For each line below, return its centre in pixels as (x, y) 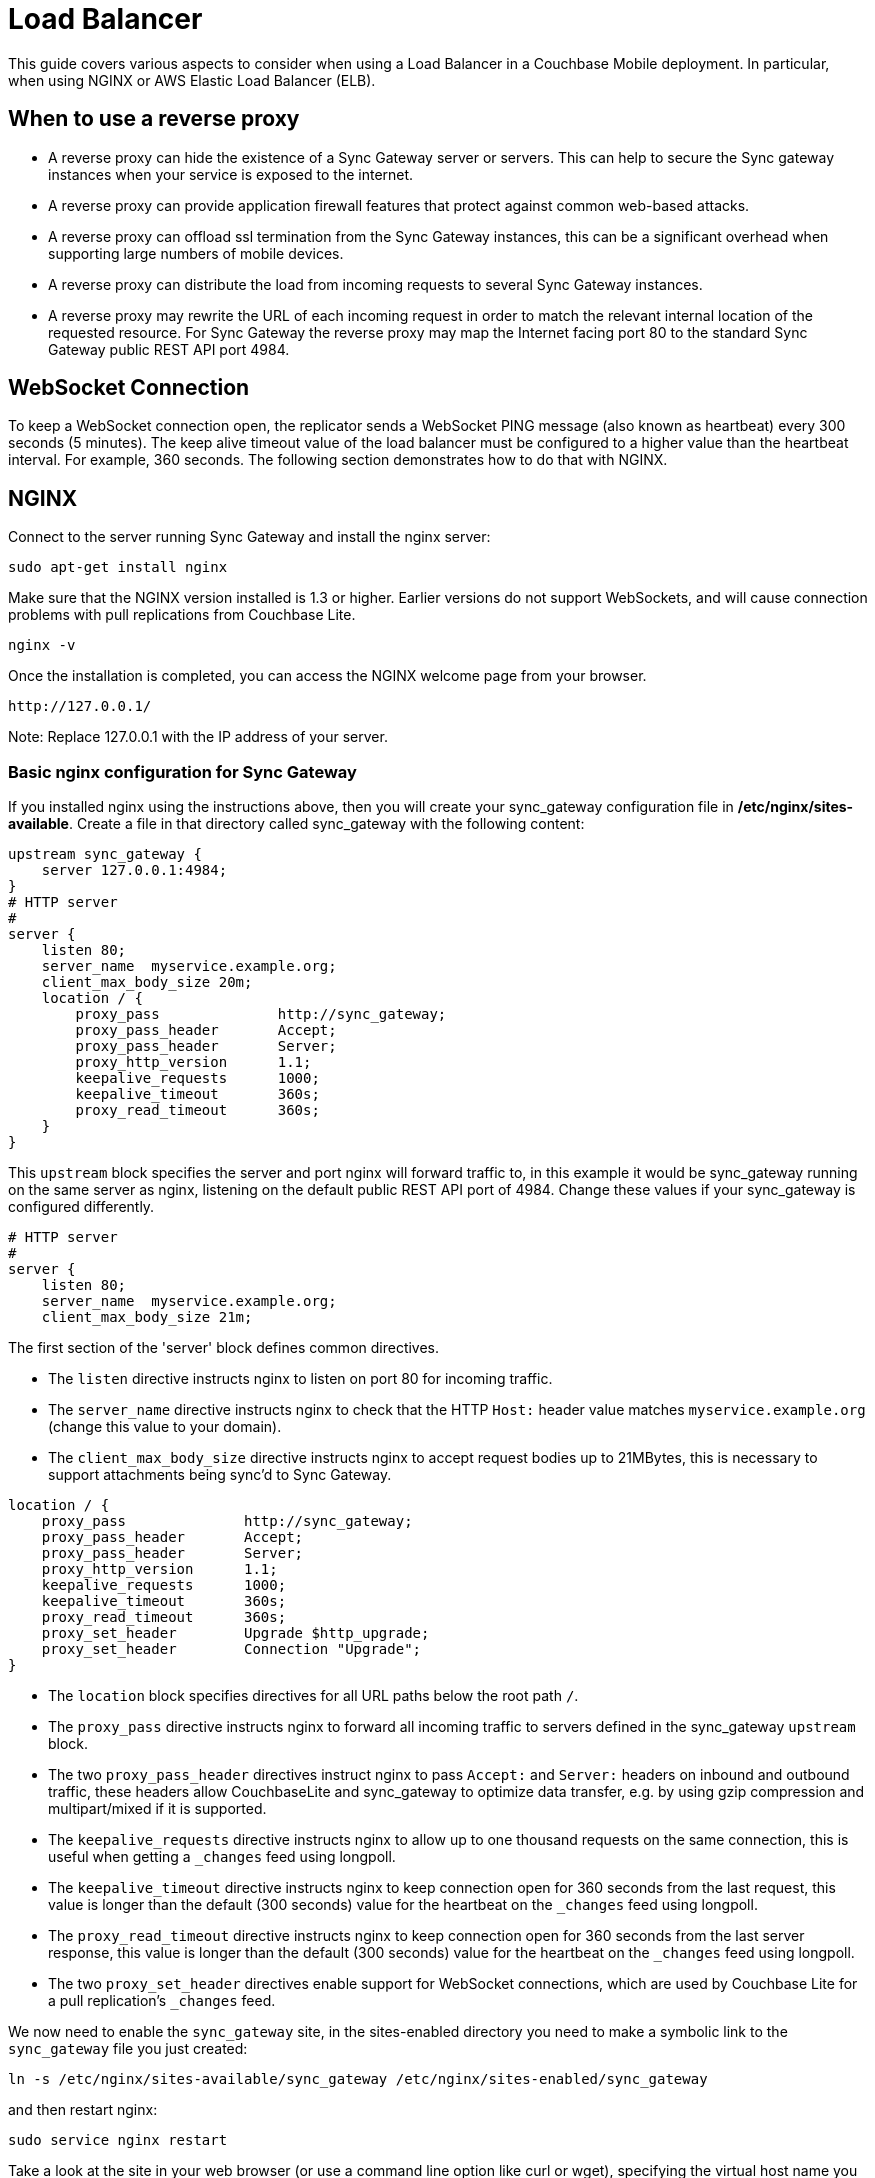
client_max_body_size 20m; (147, 982)
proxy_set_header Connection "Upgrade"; (231, 1649)
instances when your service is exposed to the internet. (231, 174)
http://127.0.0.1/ (80, 706)
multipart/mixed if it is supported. (157, 1809)
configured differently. (81, 1207)
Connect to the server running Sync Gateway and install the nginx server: (249, 537)
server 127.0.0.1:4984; (134, 870)
